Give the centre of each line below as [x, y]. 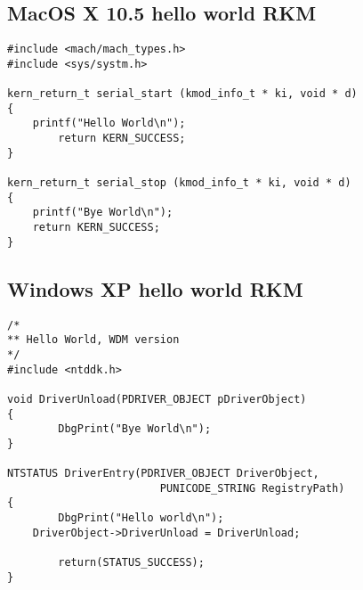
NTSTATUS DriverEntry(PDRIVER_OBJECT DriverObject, [163, 474]
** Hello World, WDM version [93, 340]
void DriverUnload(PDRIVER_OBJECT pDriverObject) [157, 399]
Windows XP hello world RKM [155, 288]
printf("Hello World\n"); [109, 123]
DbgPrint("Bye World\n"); [135, 429]
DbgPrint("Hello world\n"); [141, 518]
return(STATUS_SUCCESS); [131, 563]
